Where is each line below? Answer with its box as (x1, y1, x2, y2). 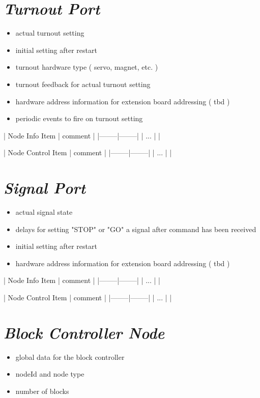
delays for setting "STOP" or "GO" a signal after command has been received (15, 223, 256, 234)
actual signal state (15, 207, 73, 217)
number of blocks (15, 385, 69, 396)
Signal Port (4, 177, 86, 198)
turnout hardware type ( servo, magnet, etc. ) (15, 62, 158, 72)
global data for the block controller (15, 351, 125, 362)
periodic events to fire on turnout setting (15, 113, 143, 124)
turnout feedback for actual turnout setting (15, 78, 151, 89)
